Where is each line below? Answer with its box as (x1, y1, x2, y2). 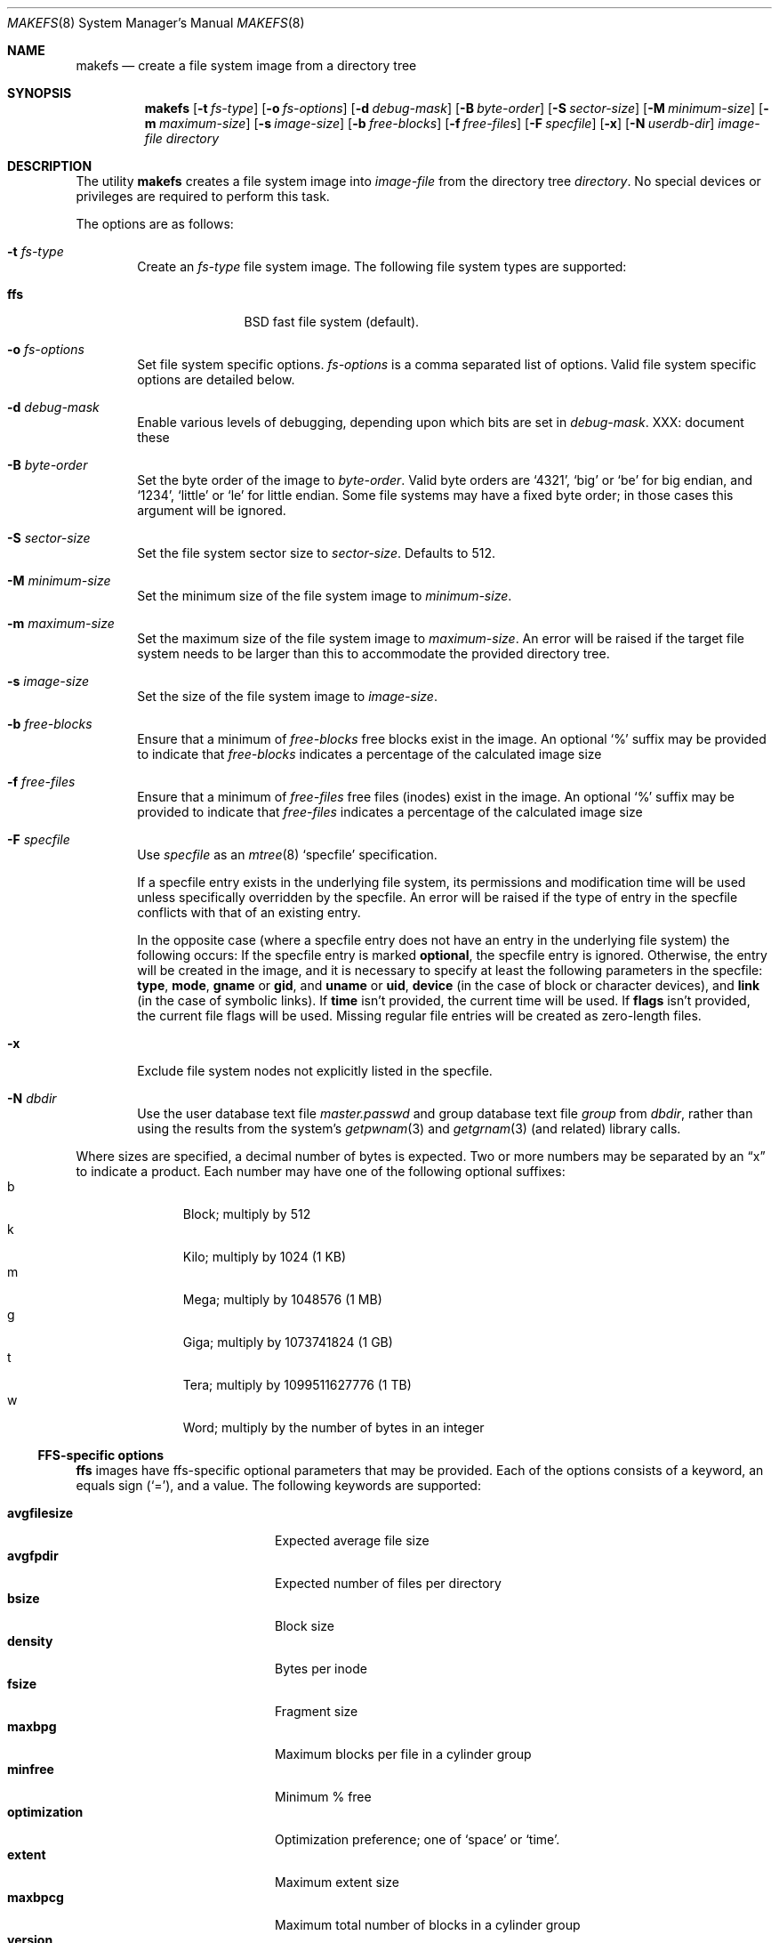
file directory (144, 131, 220, 146)
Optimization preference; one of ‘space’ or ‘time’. (275, 1832, 560, 1847)
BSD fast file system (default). (244, 314, 420, 329)
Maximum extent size (275, 1874, 399, 1890)
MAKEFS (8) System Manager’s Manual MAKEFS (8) (7, 15, 305, 30)
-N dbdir (7, 1091, 57, 1106)
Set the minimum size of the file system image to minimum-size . (137, 588, 512, 603)
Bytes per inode (275, 1661, 367, 1676)
